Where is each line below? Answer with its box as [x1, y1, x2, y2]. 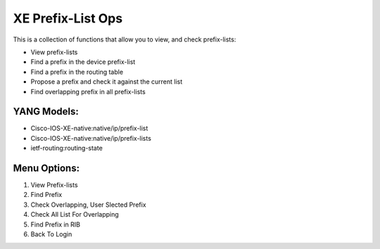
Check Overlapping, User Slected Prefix [30, 200, 147, 209]
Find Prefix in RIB [30, 220, 81, 229]
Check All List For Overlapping [30, 210, 119, 219]
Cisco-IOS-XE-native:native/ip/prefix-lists [30, 134, 151, 142]
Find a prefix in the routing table [30, 68, 123, 76]
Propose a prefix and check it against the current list [30, 77, 183, 86]
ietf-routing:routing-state [30, 144, 103, 153]
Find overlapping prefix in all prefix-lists [30, 87, 146, 96]
